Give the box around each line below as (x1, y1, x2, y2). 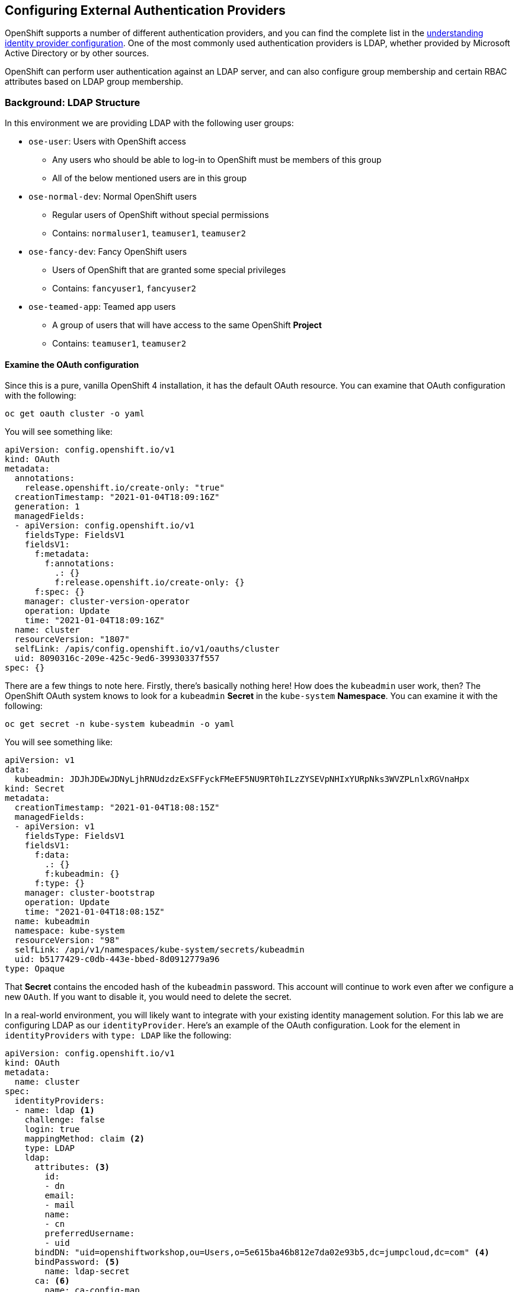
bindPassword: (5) (34, 1257, 120, 1267)
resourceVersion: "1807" (14, 634, 130, 645)
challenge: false (24, 1115, 105, 1125)
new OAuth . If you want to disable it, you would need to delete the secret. (5, 992, 292, 1002)
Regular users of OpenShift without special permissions (52, 210, 269, 220)
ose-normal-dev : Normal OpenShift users (28, 191, 197, 202)
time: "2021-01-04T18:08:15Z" (24, 907, 165, 917)
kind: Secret (5, 784, 65, 794)
